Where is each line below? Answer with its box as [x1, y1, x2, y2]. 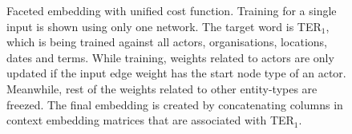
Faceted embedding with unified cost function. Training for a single [6, 2, 337, 18]
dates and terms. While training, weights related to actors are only [6, 49, 334, 65]
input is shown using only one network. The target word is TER [6, 18, 322, 34]
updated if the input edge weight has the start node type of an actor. [6, 65, 346, 81]
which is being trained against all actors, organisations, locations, [6, 33, 327, 50]
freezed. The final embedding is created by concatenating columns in [6, 96, 343, 112]
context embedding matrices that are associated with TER [6, 112, 294, 128]
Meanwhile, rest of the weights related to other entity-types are [6, 80, 318, 97]
